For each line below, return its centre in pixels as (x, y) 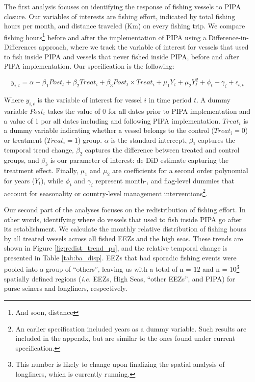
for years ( (19, 180)
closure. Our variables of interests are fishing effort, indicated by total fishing (120, 16)
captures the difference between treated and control (162, 150)
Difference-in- (229, 37)
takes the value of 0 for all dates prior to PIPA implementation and (149, 111)
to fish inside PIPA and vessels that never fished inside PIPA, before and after (122, 56)
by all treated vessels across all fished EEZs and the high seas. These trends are (124, 238)
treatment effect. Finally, (41, 170)
